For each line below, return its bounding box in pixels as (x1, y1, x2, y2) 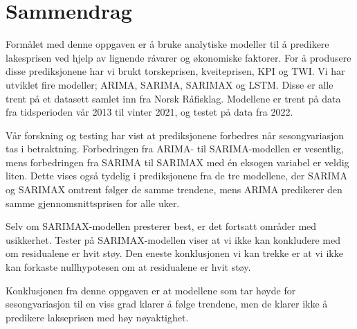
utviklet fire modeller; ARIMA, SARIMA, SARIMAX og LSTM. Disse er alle (6, 77, 333, 91)
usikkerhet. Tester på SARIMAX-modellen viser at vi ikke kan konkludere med (6, 232, 340, 247)
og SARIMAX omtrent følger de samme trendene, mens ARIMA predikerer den (6, 182, 342, 197)
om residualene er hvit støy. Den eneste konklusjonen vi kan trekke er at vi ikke (6, 246, 343, 260)
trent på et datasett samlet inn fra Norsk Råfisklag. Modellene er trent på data (6, 91, 341, 105)
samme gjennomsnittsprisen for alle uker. (6, 195, 180, 210)
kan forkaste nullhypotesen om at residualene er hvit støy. (6, 260, 251, 274)
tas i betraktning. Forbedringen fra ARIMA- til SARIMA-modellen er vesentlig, (6, 141, 344, 156)
